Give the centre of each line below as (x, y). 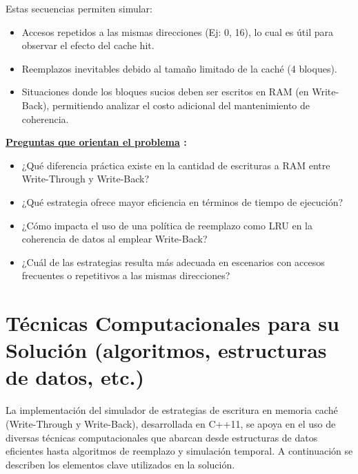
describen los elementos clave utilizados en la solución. (120, 464)
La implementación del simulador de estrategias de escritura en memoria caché (172, 410)
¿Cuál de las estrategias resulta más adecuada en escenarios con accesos (173, 262)
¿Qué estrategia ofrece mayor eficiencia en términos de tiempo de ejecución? (182, 201)
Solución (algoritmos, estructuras (166, 350)
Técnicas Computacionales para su (172, 323)
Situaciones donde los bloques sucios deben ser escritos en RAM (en (165, 92)
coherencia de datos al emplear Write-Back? (115, 239)
